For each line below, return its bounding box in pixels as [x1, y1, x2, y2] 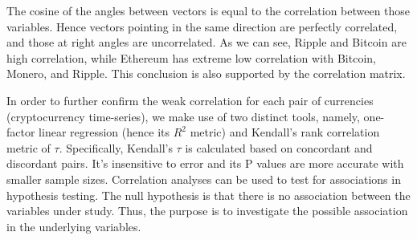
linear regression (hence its [39, 124, 170, 140]
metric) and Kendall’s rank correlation [190, 124, 380, 140]
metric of [6, 139, 51, 156]
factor [6, 124, 35, 140]
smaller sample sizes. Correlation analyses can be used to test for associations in [6, 170, 401, 187]
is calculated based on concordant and [185, 139, 373, 156]
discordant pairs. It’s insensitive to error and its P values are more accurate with [6, 155, 404, 172]
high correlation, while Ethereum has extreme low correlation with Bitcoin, [6, 49, 376, 66]
